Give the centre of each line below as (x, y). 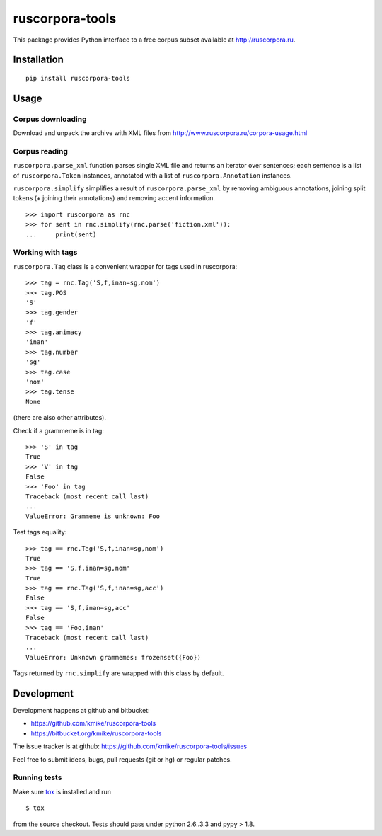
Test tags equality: (40, 532)
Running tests (37, 777)
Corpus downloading (50, 119)
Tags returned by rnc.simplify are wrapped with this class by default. (118, 673)
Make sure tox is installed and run (62, 791)
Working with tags (45, 253)
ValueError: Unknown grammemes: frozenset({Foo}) (114, 657)
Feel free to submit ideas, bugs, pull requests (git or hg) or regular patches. (123, 759)
